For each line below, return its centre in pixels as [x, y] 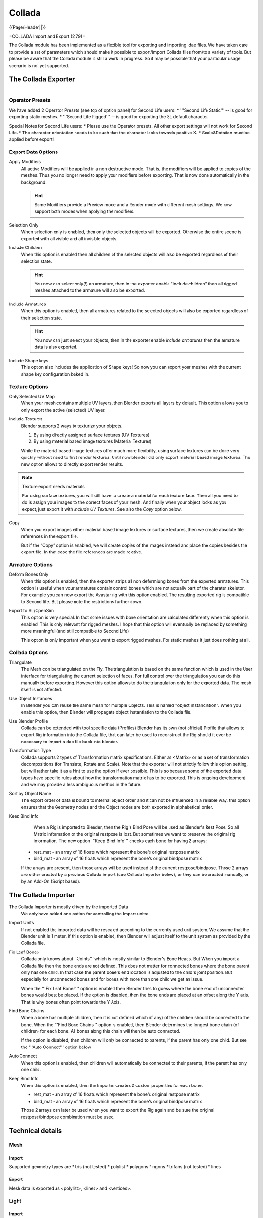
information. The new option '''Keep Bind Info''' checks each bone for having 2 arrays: [120, 841]
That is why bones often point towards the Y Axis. [71, 1002]
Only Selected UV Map [32, 396]
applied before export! [31, 139]
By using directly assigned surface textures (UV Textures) [91, 435]
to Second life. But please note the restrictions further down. [82, 602]
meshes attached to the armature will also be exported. [90, 290]
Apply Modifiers [25, 162]
